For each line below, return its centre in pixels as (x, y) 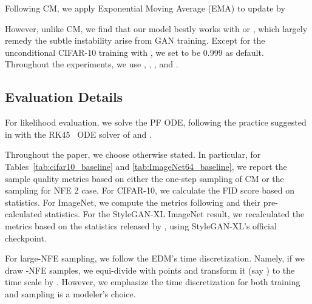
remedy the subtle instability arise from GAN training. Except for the (135, 40)
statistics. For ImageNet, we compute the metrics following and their (133, 202)
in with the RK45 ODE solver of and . (78, 134)
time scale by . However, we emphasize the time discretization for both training (153, 282)
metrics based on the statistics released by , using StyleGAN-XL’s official (141, 225)
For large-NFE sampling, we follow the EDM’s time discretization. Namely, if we (155, 258)
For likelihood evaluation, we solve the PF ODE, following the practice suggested (156, 122)
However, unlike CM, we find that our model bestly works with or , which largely (156, 28)
